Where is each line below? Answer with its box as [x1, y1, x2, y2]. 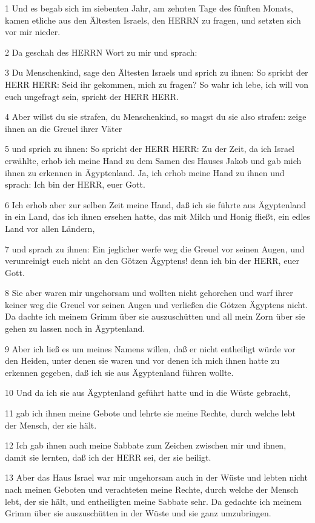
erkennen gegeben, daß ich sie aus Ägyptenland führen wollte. [5, 366, 234, 378]
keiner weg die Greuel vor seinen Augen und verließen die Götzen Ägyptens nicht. [5, 298, 308, 311]
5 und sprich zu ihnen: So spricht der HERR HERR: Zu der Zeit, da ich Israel [5, 142, 294, 155]
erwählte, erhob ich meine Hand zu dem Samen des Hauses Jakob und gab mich [5, 154, 302, 166]
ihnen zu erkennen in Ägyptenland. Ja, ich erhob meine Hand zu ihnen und [5, 166, 285, 179]
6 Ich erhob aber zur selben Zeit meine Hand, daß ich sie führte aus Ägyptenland [5, 198, 306, 211]
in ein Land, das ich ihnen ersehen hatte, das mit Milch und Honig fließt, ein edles [5, 210, 310, 223]
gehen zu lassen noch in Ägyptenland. [5, 322, 145, 335]
